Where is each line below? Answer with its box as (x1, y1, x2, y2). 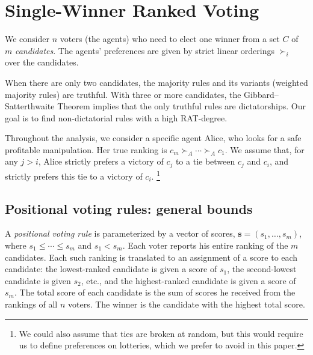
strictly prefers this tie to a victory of (5, 169, 143, 182)
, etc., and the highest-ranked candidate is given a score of (81, 274, 296, 287)
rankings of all (5, 297, 58, 310)
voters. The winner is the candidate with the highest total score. (67, 297, 305, 310)
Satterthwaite (5, 100, 55, 112)
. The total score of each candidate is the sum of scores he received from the (14, 286, 296, 299)
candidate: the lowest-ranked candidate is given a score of (5, 262, 217, 275)
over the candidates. (5, 56, 79, 68)
